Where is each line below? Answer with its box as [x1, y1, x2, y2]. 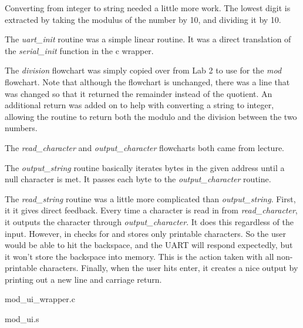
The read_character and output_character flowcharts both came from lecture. [5, 141, 284, 153]
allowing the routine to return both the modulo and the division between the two [5, 110, 297, 122]
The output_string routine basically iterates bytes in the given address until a [5, 161, 285, 173]
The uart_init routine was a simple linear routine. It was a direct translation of [5, 33, 291, 45]
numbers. [5, 122, 38, 134]
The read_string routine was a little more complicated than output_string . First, [5, 192, 296, 205]
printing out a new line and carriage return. [5, 273, 162, 285]
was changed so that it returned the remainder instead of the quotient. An [5, 87, 272, 99]
